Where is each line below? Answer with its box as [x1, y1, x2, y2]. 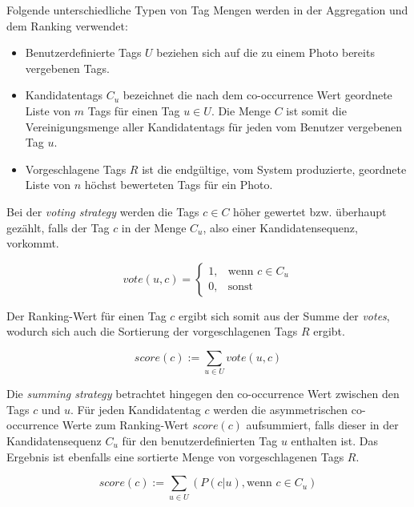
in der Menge [121, 219, 187, 235]
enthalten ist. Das [291, 433, 379, 449]
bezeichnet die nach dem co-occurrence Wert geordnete [123, 87, 392, 103]
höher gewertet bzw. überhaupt [233, 203, 387, 219]
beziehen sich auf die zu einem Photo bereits [156, 44, 375, 61]
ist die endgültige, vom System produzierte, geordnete [142, 160, 407, 177]
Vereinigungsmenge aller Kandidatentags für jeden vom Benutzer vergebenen [25, 118, 403, 135]
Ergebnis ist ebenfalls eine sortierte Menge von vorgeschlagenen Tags [6, 448, 344, 465]
